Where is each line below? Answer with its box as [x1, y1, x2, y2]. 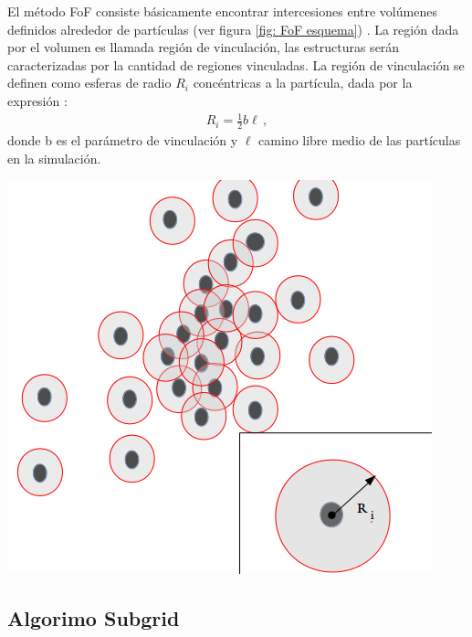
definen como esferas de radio [7, 73, 172, 92]
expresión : [7, 90, 68, 110]
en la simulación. [7, 148, 101, 167]
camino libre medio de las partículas [258, 130, 461, 149]
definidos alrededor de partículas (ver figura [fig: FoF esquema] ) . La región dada [7, 19, 459, 38]
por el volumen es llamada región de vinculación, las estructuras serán [7, 37, 400, 57]
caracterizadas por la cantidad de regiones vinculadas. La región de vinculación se [7, 55, 465, 74]
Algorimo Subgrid [7, 604, 180, 632]
